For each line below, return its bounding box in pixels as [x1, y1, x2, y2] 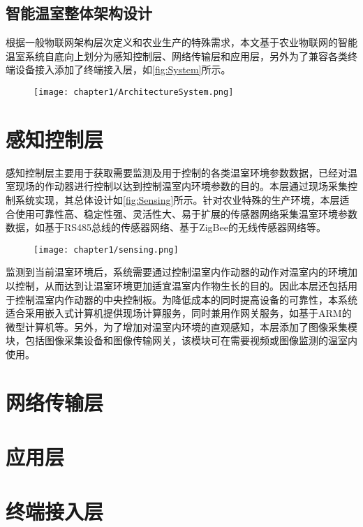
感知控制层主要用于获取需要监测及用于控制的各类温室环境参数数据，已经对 [6, 165, 348, 179]
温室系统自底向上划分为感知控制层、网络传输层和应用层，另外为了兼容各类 [6, 48, 348, 63]
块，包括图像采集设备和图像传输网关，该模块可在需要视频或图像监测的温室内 [6, 333, 357, 348]
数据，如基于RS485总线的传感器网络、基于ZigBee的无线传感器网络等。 [6, 220, 326, 235]
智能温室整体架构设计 [6, 2, 152, 24]
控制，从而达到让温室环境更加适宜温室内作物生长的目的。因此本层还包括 [15, 278, 348, 292]
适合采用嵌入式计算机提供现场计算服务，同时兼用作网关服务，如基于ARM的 [6, 306, 352, 320]
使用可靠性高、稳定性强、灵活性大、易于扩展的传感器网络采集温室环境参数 [15, 206, 357, 221]
